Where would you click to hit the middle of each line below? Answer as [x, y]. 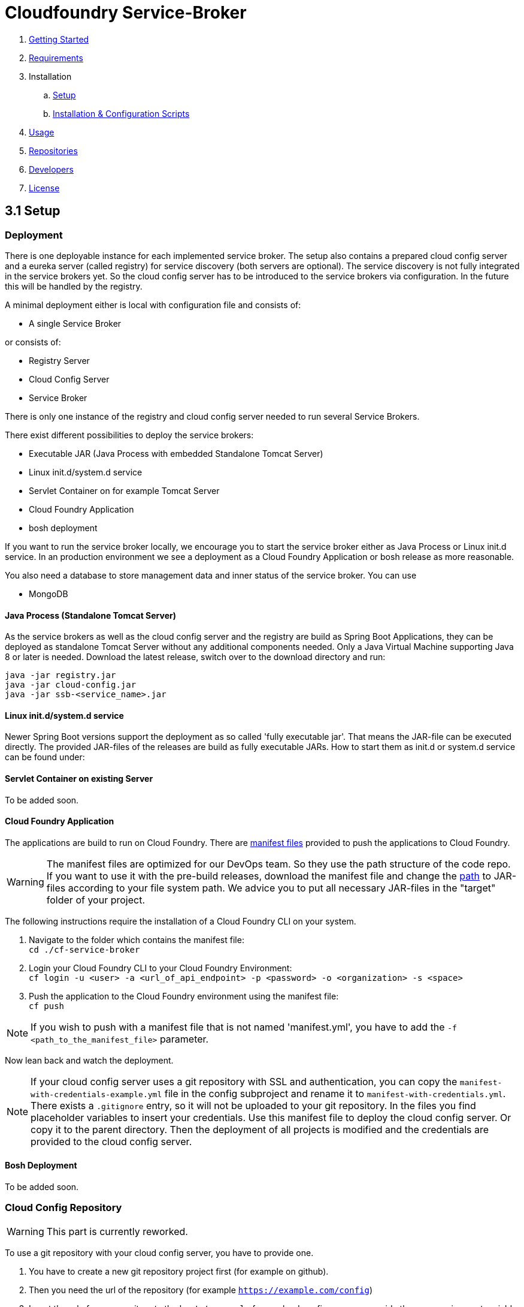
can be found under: [45, 757]
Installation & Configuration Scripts [121, 113]
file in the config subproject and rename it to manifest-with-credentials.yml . [335, 1093]
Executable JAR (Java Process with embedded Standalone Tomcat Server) [176, 453]
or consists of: [33, 342]
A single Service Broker [75, 323]
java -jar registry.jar [60, 675]
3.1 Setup [33, 211]
